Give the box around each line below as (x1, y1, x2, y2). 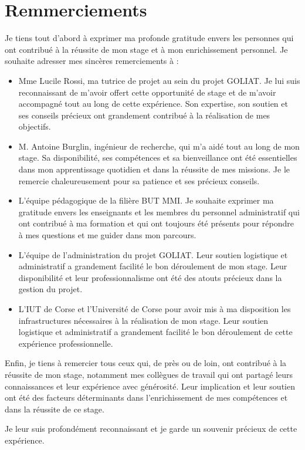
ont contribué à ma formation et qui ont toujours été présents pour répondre (18, 217, 294, 229)
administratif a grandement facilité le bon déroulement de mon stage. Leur (18, 260, 287, 272)
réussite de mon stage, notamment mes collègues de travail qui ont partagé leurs (5, 368, 293, 380)
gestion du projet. (18, 283, 83, 295)
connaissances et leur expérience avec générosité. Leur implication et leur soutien (5, 380, 295, 392)
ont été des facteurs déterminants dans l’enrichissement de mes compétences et (5, 391, 288, 404)
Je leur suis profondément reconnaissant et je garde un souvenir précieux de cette (5, 422, 297, 435)
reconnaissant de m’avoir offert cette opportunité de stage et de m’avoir (18, 86, 276, 98)
